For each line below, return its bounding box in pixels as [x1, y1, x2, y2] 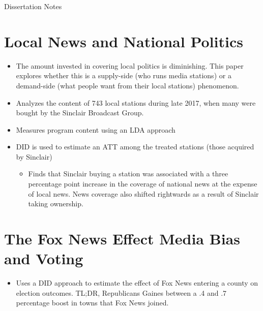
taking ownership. [28, 198, 83, 209]
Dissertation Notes [4, 1, 62, 11]
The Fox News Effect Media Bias [4, 228, 240, 249]
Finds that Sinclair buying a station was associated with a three [28, 168, 228, 179]
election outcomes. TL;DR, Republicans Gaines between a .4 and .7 [16, 287, 227, 298]
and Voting [4, 248, 83, 269]
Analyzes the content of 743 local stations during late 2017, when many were [16, 97, 256, 108]
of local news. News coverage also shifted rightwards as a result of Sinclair [28, 188, 259, 199]
